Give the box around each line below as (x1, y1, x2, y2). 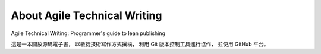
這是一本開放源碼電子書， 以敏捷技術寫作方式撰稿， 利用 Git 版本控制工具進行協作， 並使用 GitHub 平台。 (11, 40, 269, 47)
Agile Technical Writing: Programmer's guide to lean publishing (11, 30, 166, 37)
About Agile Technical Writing (11, 9, 162, 22)
